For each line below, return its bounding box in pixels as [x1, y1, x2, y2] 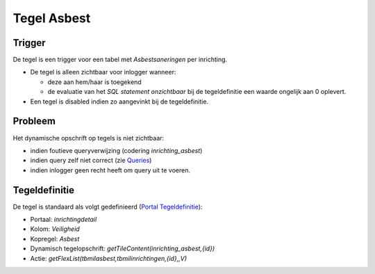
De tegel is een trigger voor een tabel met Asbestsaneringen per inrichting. [12, 56, 228, 64]
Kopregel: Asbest [30, 234, 80, 243]
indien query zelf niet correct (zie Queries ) [30, 156, 152, 165]
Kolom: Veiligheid [30, 225, 80, 233]
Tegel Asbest [12, 10, 91, 26]
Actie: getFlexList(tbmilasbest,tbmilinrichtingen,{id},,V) [30, 254, 187, 262]
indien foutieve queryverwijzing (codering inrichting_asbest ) [30, 146, 203, 154]
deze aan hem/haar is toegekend [47, 77, 142, 86]
